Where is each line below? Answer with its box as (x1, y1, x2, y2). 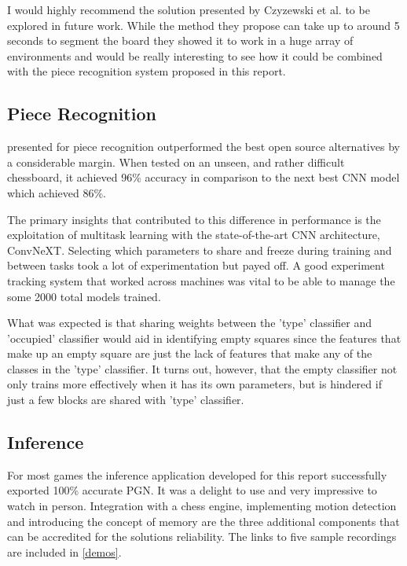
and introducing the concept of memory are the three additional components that (7, 513, 400, 529)
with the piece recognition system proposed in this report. (7, 63, 286, 79)
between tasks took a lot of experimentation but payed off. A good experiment (7, 257, 385, 274)
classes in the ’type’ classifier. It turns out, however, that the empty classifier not (7, 360, 398, 377)
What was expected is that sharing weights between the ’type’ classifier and (7, 314, 372, 331)
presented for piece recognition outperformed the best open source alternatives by (7, 138, 400, 155)
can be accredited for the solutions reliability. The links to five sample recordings (7, 528, 397, 545)
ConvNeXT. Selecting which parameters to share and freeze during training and (7, 241, 392, 258)
